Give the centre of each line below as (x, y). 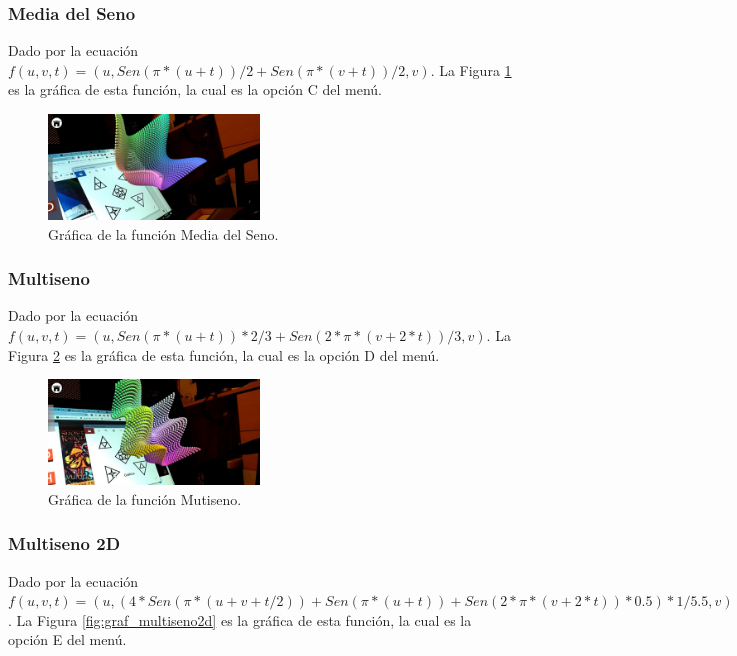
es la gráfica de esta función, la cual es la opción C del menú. (195, 89)
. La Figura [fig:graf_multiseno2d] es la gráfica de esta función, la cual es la (240, 619)
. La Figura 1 (471, 69)
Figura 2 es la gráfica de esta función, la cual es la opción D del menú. (224, 354)
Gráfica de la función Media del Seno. (163, 233)
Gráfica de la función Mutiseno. (145, 498)
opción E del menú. (67, 639)
